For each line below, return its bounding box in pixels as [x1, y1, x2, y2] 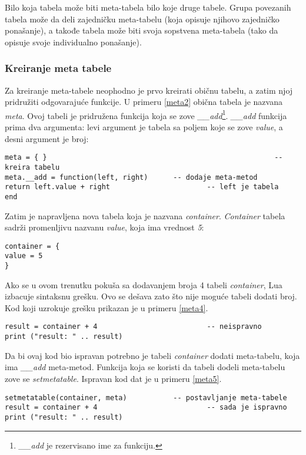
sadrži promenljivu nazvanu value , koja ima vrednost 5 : [5, 221, 204, 233]
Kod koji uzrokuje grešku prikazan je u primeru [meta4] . [5, 301, 208, 314]
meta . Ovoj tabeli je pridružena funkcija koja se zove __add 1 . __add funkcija [5, 107, 287, 121]
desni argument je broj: [5, 132, 89, 144]
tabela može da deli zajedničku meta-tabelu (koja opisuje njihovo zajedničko [5, 12, 280, 25]
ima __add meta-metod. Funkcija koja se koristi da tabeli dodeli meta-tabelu [5, 361, 285, 373]
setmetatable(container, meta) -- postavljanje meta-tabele [5, 393, 287, 402]
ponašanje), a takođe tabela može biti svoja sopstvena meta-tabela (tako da [5, 24, 278, 37]
